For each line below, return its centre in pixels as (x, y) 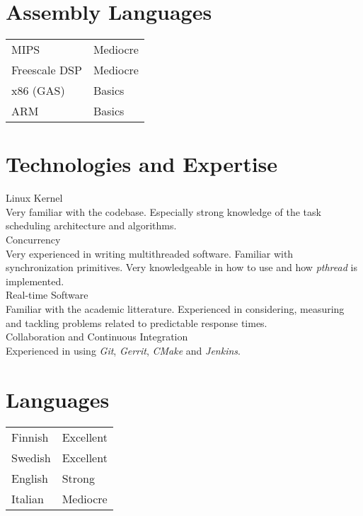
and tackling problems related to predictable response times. (137, 322)
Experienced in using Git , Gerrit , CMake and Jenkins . (123, 350)
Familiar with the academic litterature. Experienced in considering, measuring (175, 309)
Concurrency (33, 240)
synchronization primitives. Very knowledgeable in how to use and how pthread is (181, 267)
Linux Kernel (34, 198)
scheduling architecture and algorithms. (91, 225)
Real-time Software (47, 295)
